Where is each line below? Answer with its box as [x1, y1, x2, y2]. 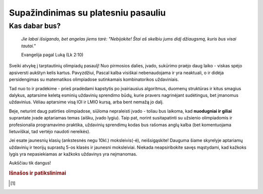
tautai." [21, 43, 36, 49]
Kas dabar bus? [9, 21, 61, 30]
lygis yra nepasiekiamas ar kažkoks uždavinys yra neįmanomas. [9, 151, 137, 157]
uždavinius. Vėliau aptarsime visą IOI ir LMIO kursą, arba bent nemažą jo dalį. [9, 99, 164, 105]
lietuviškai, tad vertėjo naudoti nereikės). [9, 128, 91, 134]
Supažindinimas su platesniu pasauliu [9, 7, 166, 18]
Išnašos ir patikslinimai [9, 170, 66, 176]
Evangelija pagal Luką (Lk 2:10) [21, 52, 84, 58]
